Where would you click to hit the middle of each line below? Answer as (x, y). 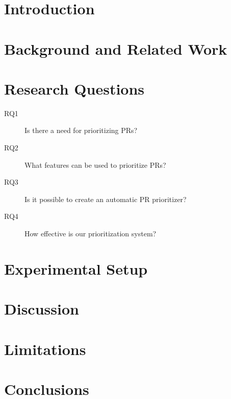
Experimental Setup (76, 268)
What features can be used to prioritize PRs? (95, 164)
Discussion (42, 309)
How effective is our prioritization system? (91, 234)
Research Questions (74, 88)
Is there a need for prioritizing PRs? (81, 130)
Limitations (45, 349)
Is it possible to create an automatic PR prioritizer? (106, 199)
